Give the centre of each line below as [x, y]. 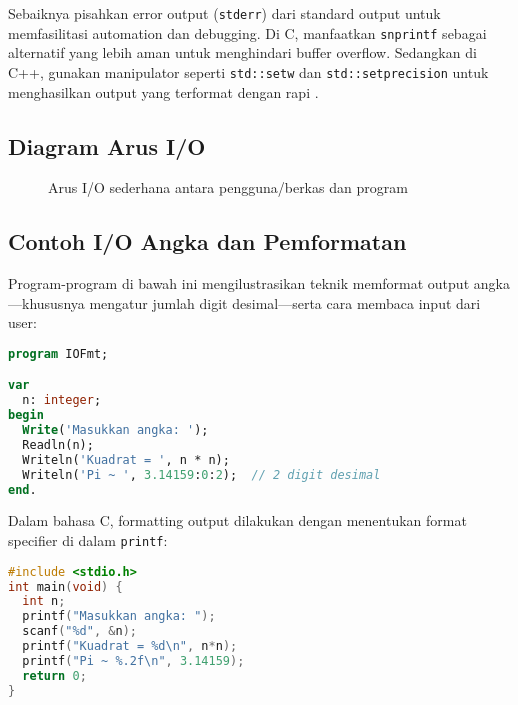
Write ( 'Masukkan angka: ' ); [115, 430]
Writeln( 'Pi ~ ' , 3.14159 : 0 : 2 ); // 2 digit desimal [201, 474]
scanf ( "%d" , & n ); [79, 631]
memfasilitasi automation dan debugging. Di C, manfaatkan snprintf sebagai [247, 32]
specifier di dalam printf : [88, 540]
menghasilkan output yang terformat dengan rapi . [163, 91]
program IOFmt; [58, 353]
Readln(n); [58, 444]
